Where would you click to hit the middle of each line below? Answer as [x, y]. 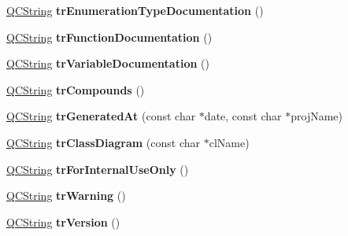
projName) [317, 116]
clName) [229, 142]
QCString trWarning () [66, 195]
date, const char [243, 116]
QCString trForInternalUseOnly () [98, 169]
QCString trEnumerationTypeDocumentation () [135, 10]
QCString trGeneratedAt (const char [101, 116]
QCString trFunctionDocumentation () [109, 37]
